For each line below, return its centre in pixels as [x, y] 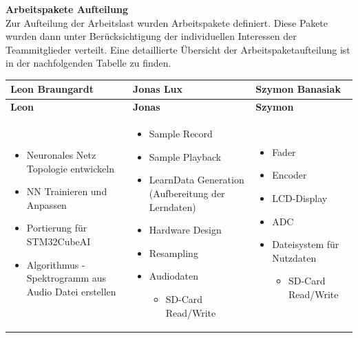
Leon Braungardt [52, 89]
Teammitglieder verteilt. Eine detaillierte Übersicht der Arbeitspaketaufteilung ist [178, 49]
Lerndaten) [172, 206]
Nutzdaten [294, 257]
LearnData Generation [197, 180]
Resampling [173, 252]
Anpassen [46, 204]
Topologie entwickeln [70, 168]
